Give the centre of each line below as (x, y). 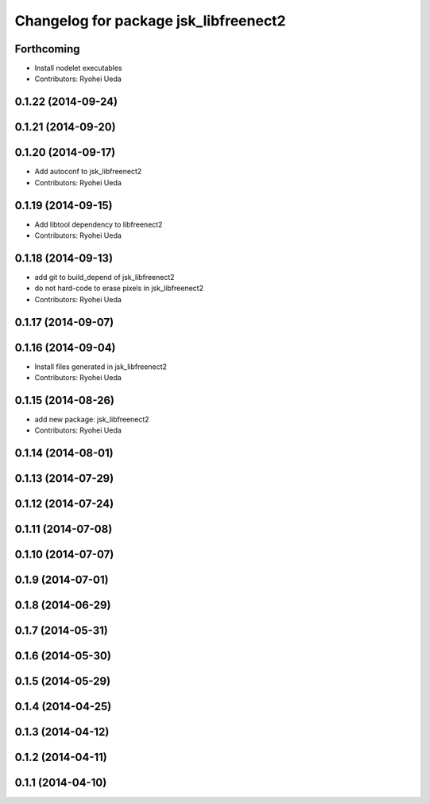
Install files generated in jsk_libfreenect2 (100, 367)
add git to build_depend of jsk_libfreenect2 (104, 277)
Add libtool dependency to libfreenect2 (99, 224)
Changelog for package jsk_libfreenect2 (150, 21)
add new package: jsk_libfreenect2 (92, 419)
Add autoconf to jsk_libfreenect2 (88, 172)
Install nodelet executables (78, 68)
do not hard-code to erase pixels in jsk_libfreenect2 (119, 288)
